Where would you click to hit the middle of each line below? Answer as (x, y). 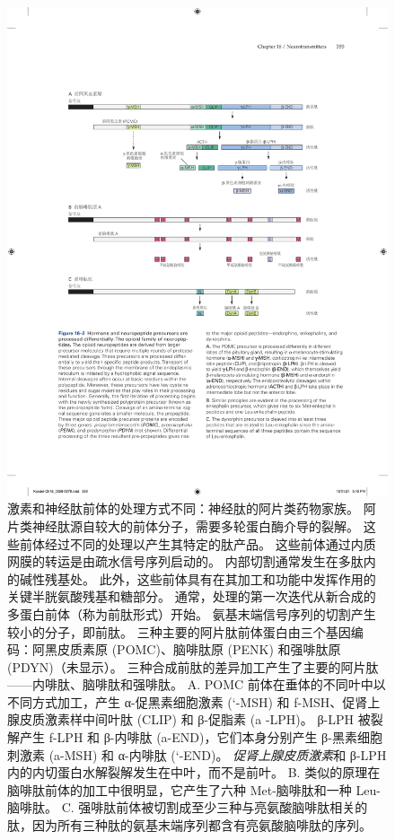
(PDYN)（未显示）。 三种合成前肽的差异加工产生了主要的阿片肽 (193, 666)
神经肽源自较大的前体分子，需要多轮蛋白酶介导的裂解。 (195, 525)
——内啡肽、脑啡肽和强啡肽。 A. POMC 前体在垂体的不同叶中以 (197, 684)
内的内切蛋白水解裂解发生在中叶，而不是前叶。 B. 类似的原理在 (194, 772)
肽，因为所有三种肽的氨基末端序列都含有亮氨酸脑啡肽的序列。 (189, 825)
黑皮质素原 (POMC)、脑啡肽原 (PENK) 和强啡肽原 (193, 649)
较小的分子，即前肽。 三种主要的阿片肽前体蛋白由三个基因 (179, 631)
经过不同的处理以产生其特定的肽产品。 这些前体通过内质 (210, 543)
